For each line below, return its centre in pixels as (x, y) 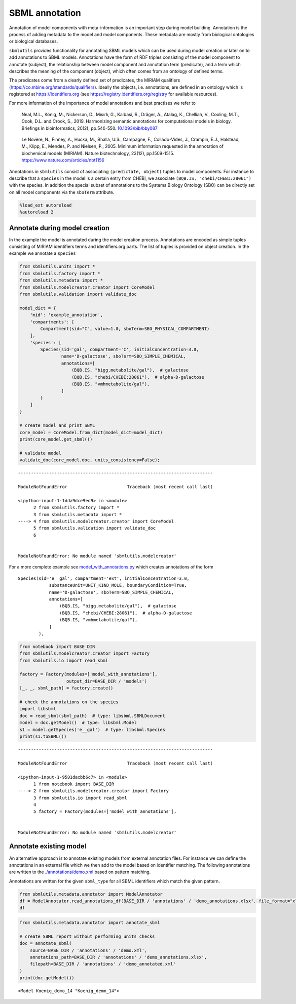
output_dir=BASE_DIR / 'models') (107, 681)
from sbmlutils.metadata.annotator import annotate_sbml (90, 923)
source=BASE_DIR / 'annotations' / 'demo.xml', (89, 950)
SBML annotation (45, 13)
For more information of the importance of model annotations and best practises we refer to (102, 103)
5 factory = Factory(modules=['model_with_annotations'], (105, 812)
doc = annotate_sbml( (46, 944)
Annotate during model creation (59, 228)
